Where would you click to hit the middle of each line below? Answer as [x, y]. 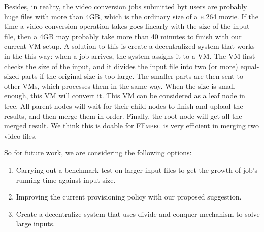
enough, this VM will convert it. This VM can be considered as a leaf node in [125, 96]
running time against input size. [66, 179]
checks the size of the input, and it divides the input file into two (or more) [121, 66]
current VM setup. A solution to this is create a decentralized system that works [129, 46]
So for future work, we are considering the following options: [98, 153]
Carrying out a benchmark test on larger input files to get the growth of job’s [137, 169]
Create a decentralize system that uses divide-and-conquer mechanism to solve [138, 213]
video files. [21, 135]
